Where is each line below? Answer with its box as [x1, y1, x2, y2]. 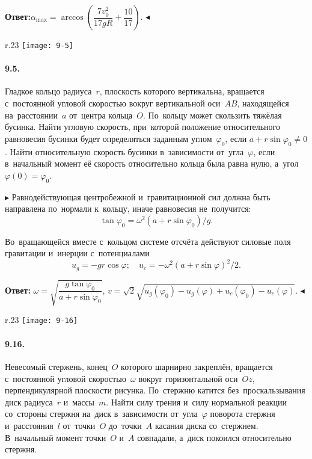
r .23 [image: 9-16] [5, 313, 78, 326]
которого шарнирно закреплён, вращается [121, 360, 273, 372]
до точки [108, 419, 142, 431]
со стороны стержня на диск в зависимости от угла [5, 407, 198, 420]
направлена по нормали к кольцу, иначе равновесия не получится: [5, 202, 251, 215]
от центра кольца [69, 108, 133, 121]
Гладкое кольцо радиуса [5, 85, 92, 97]
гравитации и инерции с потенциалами [5, 247, 150, 259]
